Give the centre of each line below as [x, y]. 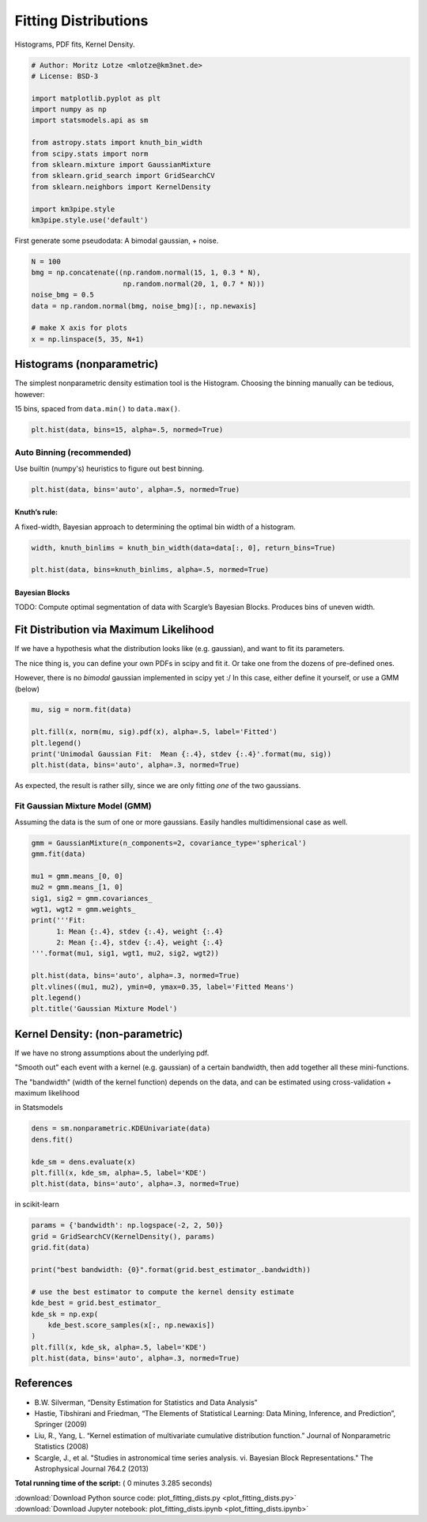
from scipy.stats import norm [90, 153]
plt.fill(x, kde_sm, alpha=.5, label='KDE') [119, 1173]
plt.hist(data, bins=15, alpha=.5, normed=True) [127, 430]
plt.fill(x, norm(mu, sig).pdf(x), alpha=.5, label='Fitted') [154, 732]
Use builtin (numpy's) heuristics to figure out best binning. [110, 468]
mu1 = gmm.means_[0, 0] [77, 876]
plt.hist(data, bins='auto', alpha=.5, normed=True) [136, 489]
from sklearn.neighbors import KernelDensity [121, 187]
